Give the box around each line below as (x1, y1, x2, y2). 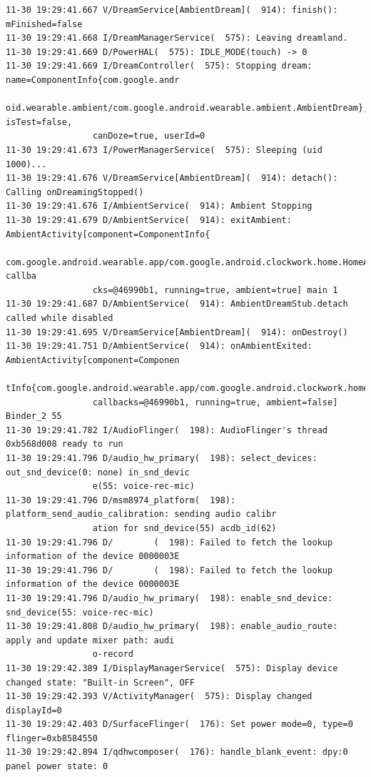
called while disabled (6, 313, 113, 324)
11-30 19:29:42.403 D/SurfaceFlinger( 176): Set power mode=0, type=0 (6, 719, 353, 730)
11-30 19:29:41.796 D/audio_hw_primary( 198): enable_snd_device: (6, 593, 333, 603)
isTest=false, (6, 117, 73, 127)
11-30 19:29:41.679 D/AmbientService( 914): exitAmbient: (6, 214, 292, 225)
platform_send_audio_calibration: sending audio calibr (6, 509, 277, 520)
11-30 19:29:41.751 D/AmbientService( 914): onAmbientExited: (6, 341, 312, 352)
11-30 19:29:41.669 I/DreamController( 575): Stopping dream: (6, 61, 312, 71)
